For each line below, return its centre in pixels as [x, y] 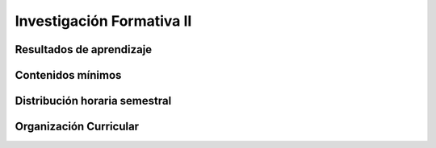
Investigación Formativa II [103, 21]
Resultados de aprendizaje [84, 49]
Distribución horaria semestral [93, 101]
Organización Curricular [77, 127]
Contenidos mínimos [68, 75]
